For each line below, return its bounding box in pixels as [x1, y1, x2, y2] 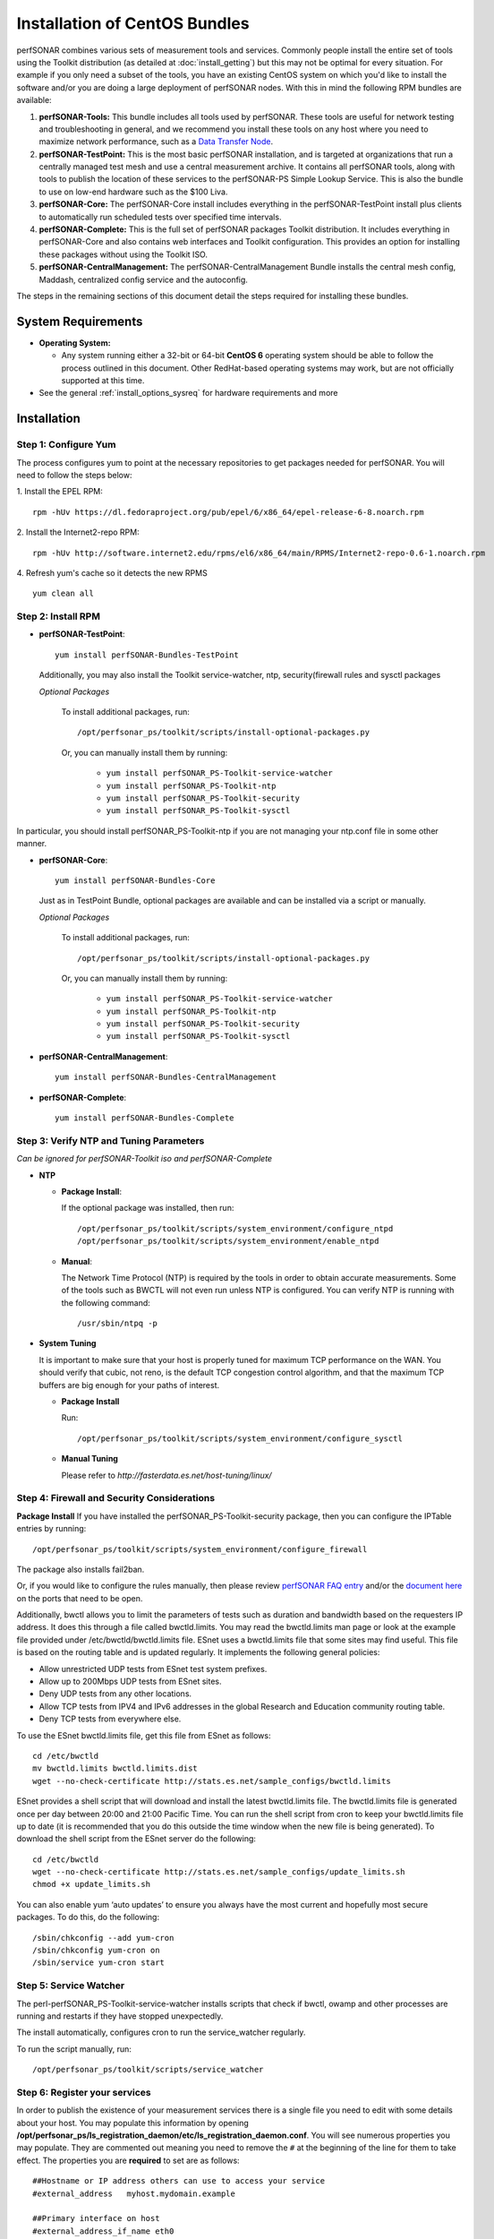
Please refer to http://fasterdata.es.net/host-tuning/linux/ [61, 1470, 272, 1480]
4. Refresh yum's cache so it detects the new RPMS [16, 567, 208, 578]
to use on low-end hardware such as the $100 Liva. [38, 186, 228, 197]
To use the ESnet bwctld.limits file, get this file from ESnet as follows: [16, 1729, 271, 1741]
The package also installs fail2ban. [16, 1564, 145, 1574]
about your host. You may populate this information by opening [16, 2117, 250, 2128]
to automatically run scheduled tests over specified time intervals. [38, 211, 282, 222]
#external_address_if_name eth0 [32, 2226, 175, 2236]
